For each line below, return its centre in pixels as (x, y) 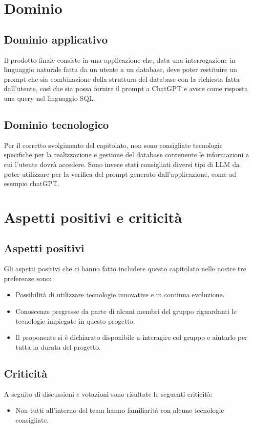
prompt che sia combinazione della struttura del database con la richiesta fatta (122, 79)
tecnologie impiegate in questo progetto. (75, 321)
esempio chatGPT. (32, 183)
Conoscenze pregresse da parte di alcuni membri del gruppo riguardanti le (126, 311)
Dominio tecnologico (56, 124)
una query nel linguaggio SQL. (50, 98)
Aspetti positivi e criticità (93, 217)
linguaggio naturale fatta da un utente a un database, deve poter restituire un (121, 69)
